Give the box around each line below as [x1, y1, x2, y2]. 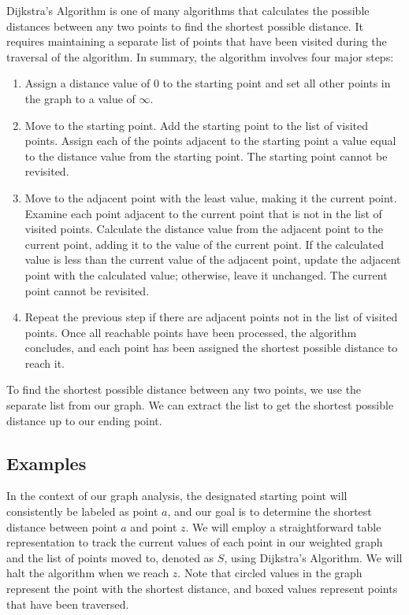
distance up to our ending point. [6, 412, 162, 428]
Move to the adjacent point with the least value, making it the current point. [24, 189, 397, 206]
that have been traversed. [6, 595, 129, 612]
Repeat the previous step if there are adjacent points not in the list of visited [24, 309, 398, 325]
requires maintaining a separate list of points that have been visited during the [6, 33, 387, 50]
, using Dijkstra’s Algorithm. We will [224, 549, 403, 565]
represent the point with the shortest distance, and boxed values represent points [6, 580, 398, 597]
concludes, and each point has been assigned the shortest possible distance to [24, 339, 398, 356]
